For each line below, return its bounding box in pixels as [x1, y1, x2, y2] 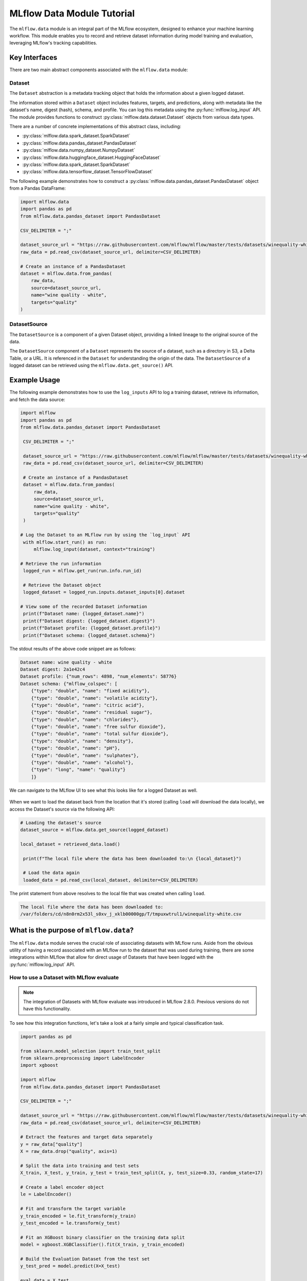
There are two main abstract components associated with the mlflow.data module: [9, 67, 188, 73]
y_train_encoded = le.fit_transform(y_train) [20, 1213, 137, 1219]
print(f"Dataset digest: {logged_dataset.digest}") [23, 618, 156, 624]
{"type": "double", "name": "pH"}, [31, 746, 120, 751]
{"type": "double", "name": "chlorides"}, [31, 716, 139, 722]
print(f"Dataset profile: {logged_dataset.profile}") [23, 625, 161, 631]
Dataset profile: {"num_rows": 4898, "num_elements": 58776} [20, 674, 177, 679]
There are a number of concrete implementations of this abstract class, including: [9, 123, 182, 129]
